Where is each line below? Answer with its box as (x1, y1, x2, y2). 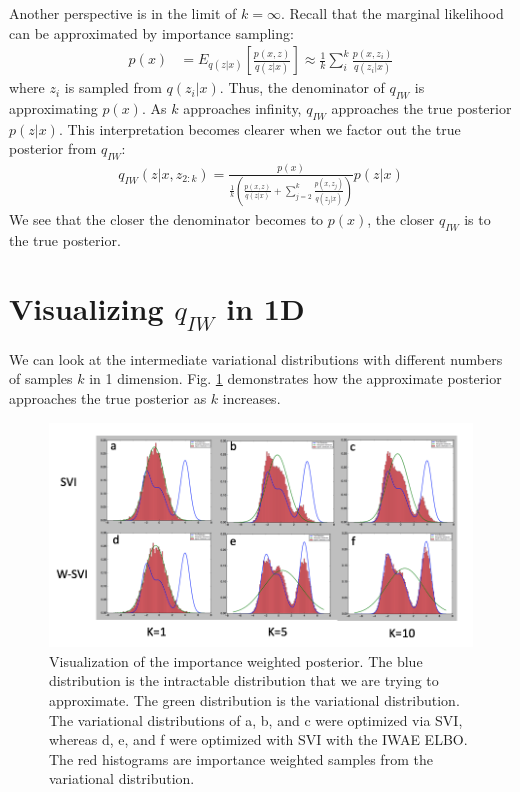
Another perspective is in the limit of (9, 3, 237, 23)
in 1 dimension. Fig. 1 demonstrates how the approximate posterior (89, 368, 502, 389)
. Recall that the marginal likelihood (280, 3, 504, 23)
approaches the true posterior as (9, 387, 207, 408)
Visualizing (9, 288, 164, 329)
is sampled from (64, 77, 162, 98)
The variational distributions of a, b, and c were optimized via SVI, (49, 709, 463, 730)
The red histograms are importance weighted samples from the (49, 748, 433, 769)
